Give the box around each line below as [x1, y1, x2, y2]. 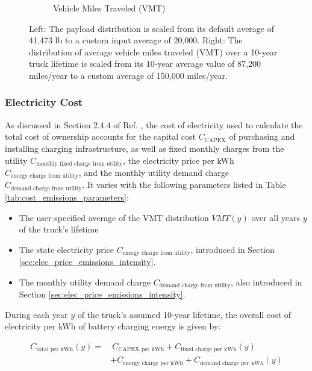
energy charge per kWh [123, 360, 184, 366]
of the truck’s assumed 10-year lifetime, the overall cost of [77, 308, 291, 320]
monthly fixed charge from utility [36, 161, 123, 167]
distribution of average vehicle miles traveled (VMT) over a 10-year [29, 45, 278, 58]
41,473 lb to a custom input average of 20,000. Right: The [29, 34, 243, 46]
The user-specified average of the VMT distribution [19, 211, 209, 223]
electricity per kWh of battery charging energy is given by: [5, 320, 221, 332]
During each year [5, 308, 68, 320]
